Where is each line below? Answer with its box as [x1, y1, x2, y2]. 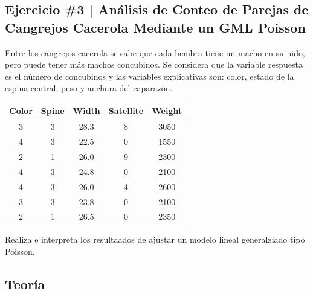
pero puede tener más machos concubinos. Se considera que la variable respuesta [5, 58, 303, 71]
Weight [152, 104, 182, 117]
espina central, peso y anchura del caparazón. [5, 81, 173, 94]
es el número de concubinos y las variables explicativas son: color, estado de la [5, 69, 294, 82]
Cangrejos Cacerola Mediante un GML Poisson [5, 18, 306, 36]
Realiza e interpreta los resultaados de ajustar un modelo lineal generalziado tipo [5, 233, 305, 246]
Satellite [108, 104, 144, 117]
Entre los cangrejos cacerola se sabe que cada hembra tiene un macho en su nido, [5, 46, 305, 59]
